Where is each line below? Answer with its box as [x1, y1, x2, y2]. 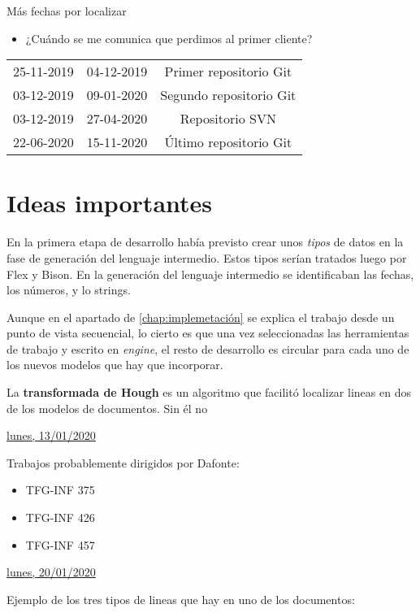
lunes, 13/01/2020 [6, 427, 96, 444]
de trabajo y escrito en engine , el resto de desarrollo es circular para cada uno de [6, 340, 409, 357]
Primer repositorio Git [164, 62, 292, 81]
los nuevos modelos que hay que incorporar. [6, 356, 223, 373]
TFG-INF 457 [25, 536, 95, 553]
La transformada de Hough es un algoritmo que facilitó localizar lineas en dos [6, 384, 411, 401]
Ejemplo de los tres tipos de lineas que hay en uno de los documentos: [6, 590, 355, 607]
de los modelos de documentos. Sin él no [6, 399, 208, 416]
